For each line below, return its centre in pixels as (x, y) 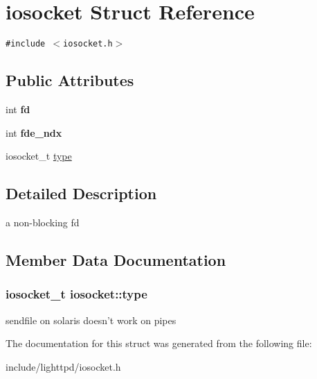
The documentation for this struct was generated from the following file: (159, 343)
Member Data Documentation (116, 259)
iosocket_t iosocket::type (76, 294)
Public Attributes (70, 80)
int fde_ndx (34, 132)
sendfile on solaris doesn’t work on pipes (91, 320)
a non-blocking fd (43, 222)
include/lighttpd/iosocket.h (63, 366)
